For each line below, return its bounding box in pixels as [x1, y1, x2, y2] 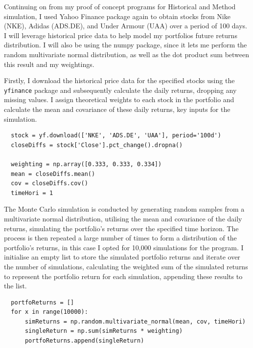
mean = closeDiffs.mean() [11, 170, 95, 177]
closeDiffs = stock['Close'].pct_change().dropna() [11, 141, 183, 149]
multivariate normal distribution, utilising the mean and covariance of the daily [4, 213, 242, 223]
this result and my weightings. [4, 59, 94, 69]
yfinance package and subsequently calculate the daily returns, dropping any [4, 85, 237, 95]
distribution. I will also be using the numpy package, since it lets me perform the [4, 40, 247, 50]
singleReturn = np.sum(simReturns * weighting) [24, 327, 183, 335]
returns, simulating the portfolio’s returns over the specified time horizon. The [4, 223, 239, 233]
